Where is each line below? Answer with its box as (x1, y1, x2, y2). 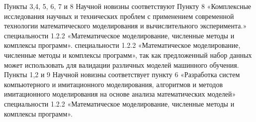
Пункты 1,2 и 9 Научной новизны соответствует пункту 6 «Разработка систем (4, 69, 240, 80)
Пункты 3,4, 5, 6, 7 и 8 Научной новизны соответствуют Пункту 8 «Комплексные (4, 1, 252, 11)
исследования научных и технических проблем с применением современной (4, 10, 234, 21)
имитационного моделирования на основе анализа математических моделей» (4, 89, 236, 99)
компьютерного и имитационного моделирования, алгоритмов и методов (4, 79, 223, 89)
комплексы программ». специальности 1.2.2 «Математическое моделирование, (4, 40, 241, 50)
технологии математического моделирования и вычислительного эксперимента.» (4, 20, 247, 31)
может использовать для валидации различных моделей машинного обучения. (4, 59, 239, 70)
